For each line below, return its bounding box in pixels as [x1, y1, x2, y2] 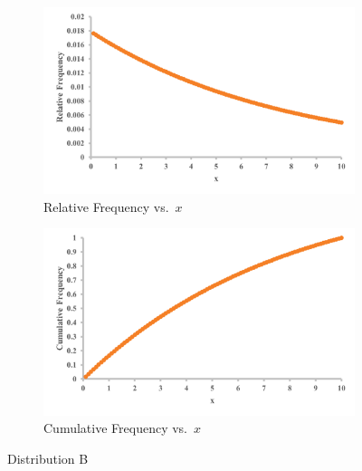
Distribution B [7, 448, 89, 467]
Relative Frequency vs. [43, 197, 169, 216]
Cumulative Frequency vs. [43, 418, 187, 437]
